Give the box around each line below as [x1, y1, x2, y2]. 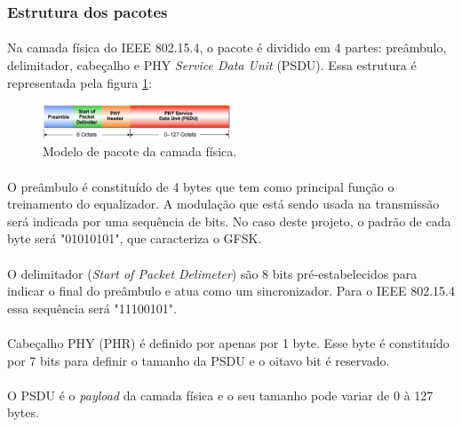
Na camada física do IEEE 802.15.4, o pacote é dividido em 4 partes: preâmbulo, [7, 38, 447, 57]
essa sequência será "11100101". [7, 298, 177, 317]
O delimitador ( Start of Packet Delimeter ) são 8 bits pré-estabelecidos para [7, 264, 418, 282]
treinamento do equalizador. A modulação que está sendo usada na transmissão [7, 194, 440, 213]
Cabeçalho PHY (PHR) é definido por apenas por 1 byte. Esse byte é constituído [7, 334, 450, 352]
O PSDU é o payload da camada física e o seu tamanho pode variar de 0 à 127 [7, 385, 434, 404]
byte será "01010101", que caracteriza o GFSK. [7, 229, 262, 248]
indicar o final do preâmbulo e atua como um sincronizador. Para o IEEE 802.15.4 [7, 281, 455, 300]
